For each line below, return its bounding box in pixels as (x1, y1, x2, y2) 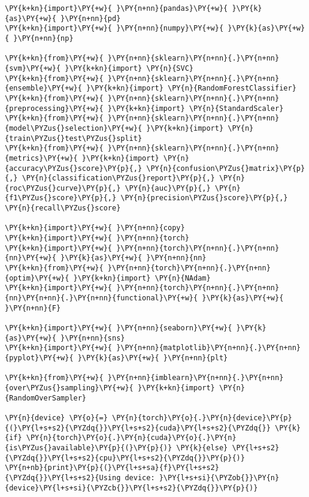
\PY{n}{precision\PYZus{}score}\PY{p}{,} (120, 194, 288, 203)
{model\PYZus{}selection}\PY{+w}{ (5, 124, 143, 132)
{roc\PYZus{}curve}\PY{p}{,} (5, 183, 121, 192)
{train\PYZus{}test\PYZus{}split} (5, 134, 143, 143)
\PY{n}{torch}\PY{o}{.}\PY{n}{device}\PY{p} (111, 413, 292, 422)
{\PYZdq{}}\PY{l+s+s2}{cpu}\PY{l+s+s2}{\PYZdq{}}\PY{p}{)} (5, 453, 245, 462)
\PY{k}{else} (176, 443, 228, 452)
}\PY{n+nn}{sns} (60, 333, 125, 342)
